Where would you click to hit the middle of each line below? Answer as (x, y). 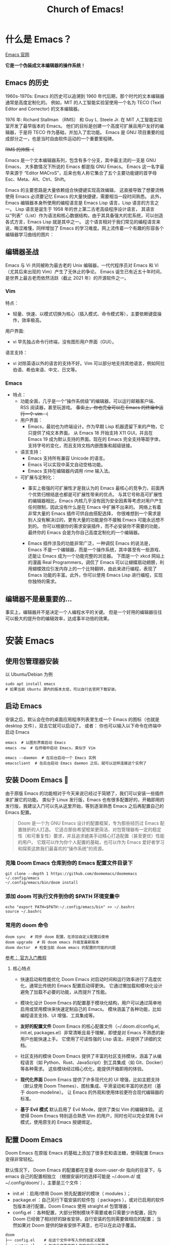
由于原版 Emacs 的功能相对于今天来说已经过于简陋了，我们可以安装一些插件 (84, 793)
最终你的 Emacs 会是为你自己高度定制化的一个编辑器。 (85, 533)
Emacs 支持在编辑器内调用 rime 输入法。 (70, 471)
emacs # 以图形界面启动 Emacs (36, 742)
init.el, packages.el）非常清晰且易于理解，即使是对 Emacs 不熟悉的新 (92, 1033)
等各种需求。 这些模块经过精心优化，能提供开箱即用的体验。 (83, 1069)
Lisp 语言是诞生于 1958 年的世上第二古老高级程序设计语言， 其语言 (85, 209)
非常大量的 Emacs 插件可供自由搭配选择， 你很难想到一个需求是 (94, 513)
